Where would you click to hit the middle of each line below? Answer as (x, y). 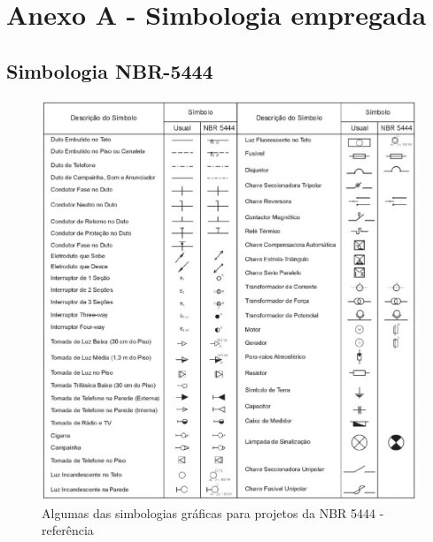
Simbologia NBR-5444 (110, 70)
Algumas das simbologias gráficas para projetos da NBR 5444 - (213, 512)
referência (68, 530)
